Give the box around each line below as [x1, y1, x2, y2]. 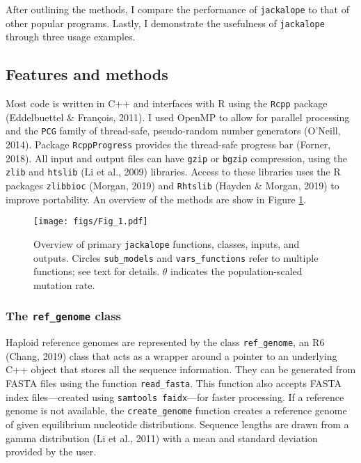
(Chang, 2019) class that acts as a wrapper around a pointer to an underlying [6, 348, 337, 363]
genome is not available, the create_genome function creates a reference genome [6, 403, 347, 418]
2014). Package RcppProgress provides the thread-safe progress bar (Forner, [6, 137, 331, 152]
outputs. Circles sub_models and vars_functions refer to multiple [33, 250, 319, 265]
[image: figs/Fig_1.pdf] [33, 217, 148, 227]
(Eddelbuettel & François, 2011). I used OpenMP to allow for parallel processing [6, 109, 350, 124]
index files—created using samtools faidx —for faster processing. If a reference [6, 389, 344, 404]
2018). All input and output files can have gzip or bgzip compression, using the [6, 150, 348, 165]
